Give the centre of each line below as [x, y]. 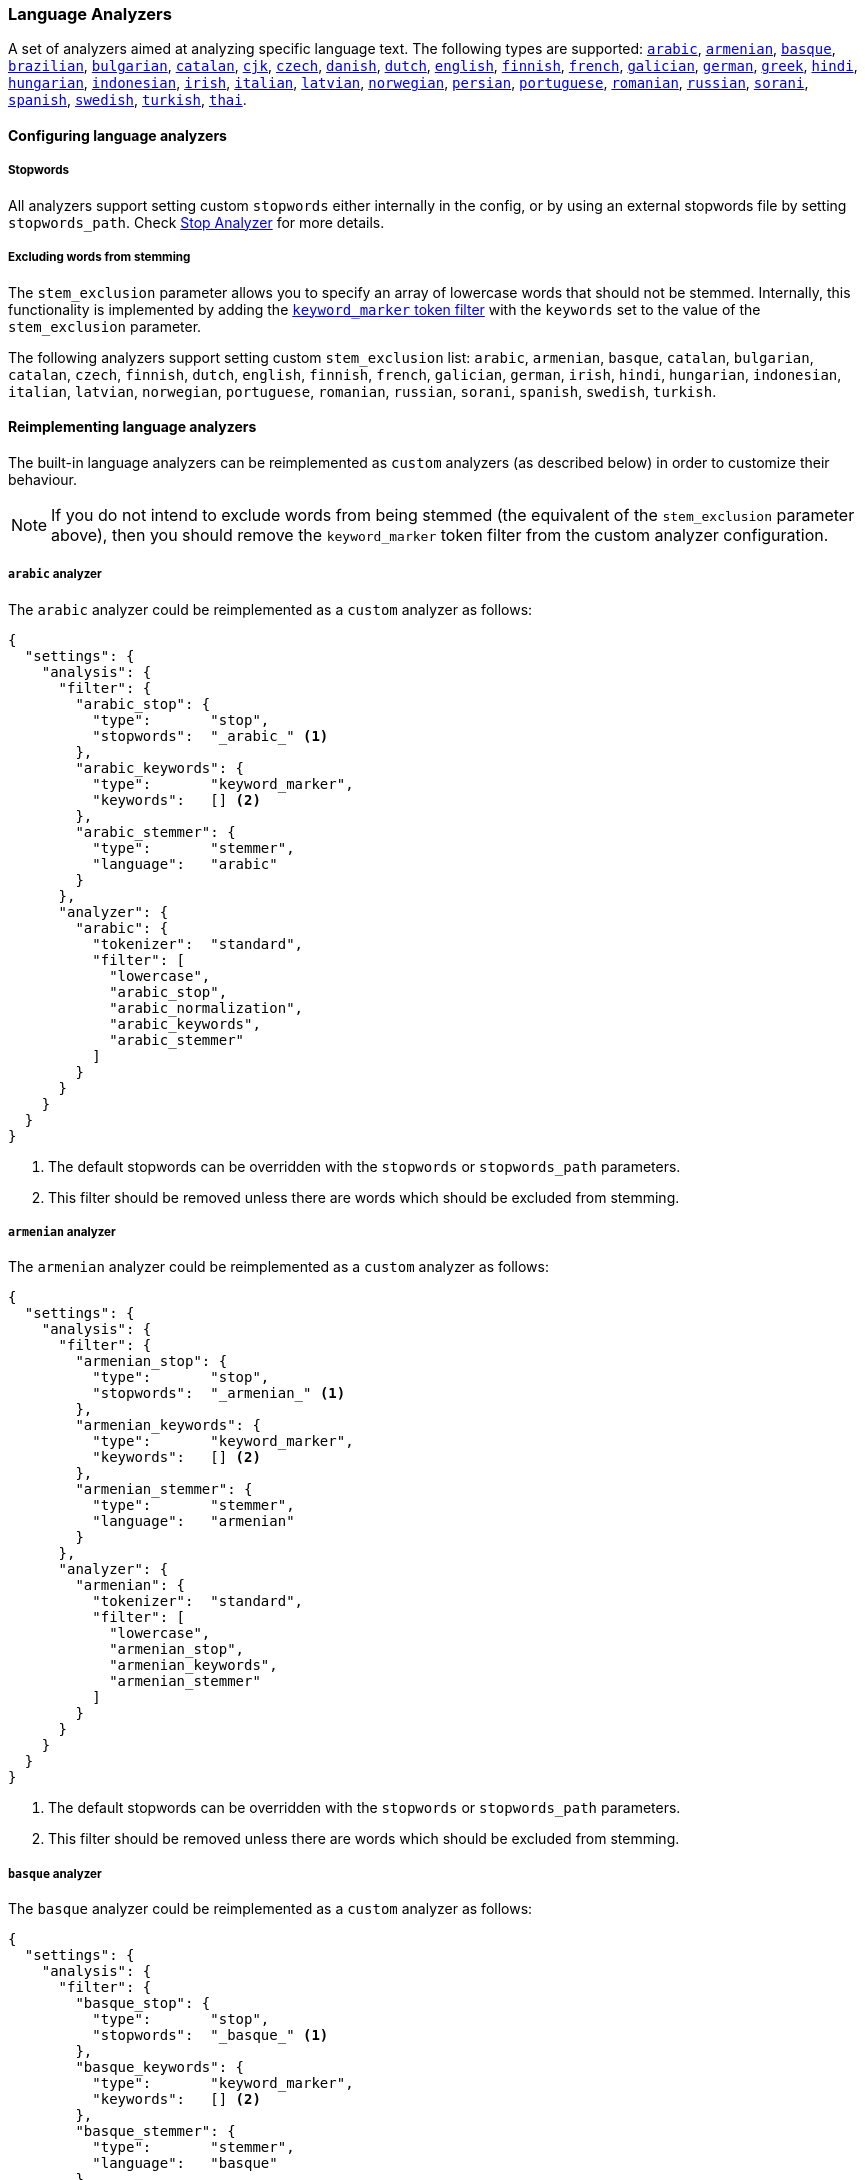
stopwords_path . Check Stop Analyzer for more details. [196, 222]
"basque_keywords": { [160, 2067]
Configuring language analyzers [117, 135]
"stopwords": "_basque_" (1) [210, 2035]
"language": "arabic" [185, 863]
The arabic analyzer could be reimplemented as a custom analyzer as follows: [270, 609]
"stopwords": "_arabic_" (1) [210, 735]
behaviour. [43, 479]
